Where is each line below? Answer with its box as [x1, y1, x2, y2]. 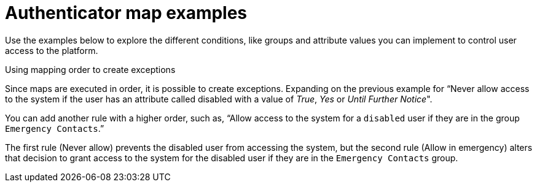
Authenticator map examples [5, 2, 248, 23]
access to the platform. [5, 45, 98, 56]
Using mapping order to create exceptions [5, 64, 176, 75]
